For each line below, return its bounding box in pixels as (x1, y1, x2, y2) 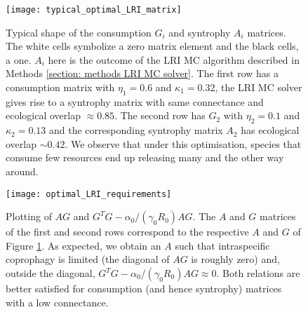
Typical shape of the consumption (6, 25, 152, 39)
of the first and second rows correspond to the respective (6, 224, 249, 239)
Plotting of (6, 209, 52, 224)
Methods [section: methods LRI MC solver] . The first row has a (6, 66, 279, 81)
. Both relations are (216, 266, 300, 280)
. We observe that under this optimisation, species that (65, 136, 302, 151)
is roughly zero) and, (191, 252, 280, 266)
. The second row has (114, 108, 206, 123)
